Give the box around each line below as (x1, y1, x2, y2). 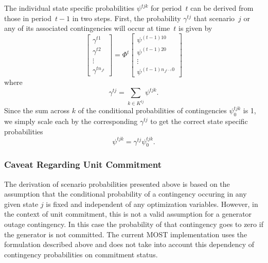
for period (151, 3, 182, 13)
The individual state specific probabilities (4, 3, 135, 13)
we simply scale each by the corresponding (4, 116, 138, 126)
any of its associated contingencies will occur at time (4, 23, 170, 33)
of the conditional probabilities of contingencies (78, 105, 227, 116)
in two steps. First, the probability (72, 12, 181, 23)
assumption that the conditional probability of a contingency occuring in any (4, 188, 247, 199)
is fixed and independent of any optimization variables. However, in (46, 198, 258, 209)
